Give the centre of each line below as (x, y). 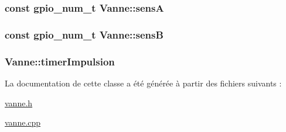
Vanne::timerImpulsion (60, 61)
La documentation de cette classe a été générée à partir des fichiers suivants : (143, 83)
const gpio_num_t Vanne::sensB (84, 34)
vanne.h (19, 103)
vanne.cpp (23, 122)
